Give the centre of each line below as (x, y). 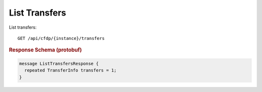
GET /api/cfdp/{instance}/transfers (61, 38)
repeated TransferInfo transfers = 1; (70, 70)
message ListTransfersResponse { (59, 64)
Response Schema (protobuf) (45, 50)
